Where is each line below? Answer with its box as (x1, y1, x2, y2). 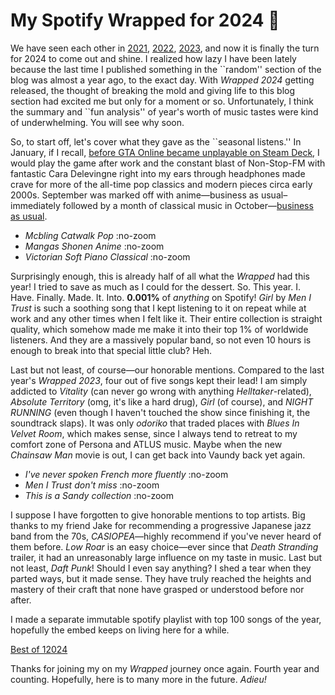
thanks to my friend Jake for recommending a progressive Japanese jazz (10, 519, 312, 531)
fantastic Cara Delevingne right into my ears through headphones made (10, 167, 306, 179)
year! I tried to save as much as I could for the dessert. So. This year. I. (10, 280, 301, 293)
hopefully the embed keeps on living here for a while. (10, 624, 230, 636)
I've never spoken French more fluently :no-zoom (24, 468, 229, 480)
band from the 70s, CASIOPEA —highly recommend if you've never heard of (10, 530, 322, 542)
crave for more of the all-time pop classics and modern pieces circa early (10, 178, 313, 190)
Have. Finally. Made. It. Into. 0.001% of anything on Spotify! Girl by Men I (10, 291, 312, 303)
